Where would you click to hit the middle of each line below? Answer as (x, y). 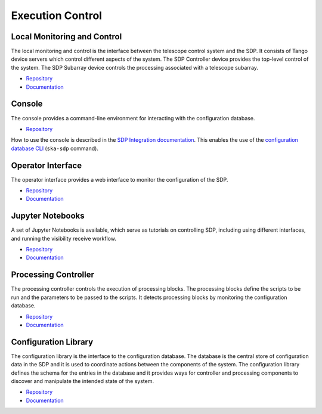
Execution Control (57, 15)
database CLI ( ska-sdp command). (55, 148)
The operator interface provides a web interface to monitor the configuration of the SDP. (120, 179)
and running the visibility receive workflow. (64, 238)
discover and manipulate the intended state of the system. (83, 381)
